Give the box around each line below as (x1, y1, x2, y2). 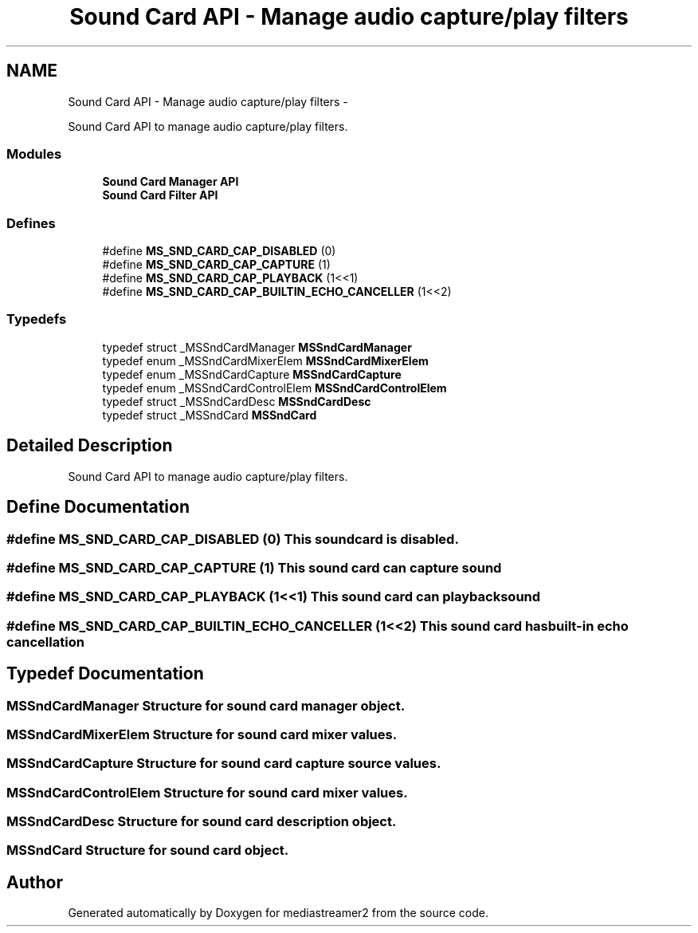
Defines (6, 215, 56, 231)
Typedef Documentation (6, 663, 204, 684)
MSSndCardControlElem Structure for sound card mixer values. (6, 784, 408, 801)
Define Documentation (6, 497, 190, 518)
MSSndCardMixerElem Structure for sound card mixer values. (6, 726, 398, 742)
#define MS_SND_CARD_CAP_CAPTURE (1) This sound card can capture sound (6, 559, 502, 576)
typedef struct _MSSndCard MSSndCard (102, 407, 317, 422)
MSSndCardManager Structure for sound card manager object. (6, 697, 406, 714)
